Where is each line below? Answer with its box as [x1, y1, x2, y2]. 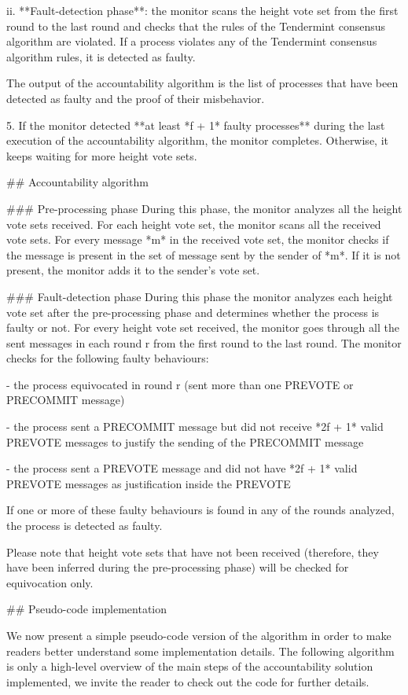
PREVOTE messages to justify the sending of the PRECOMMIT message [6, 433, 364, 450]
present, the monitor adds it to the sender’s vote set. [6, 262, 260, 278]
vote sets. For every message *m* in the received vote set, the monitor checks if [6, 231, 389, 248]
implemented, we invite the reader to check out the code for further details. [6, 673, 369, 689]
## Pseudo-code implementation [6, 601, 167, 617]
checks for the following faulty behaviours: [6, 350, 209, 366]
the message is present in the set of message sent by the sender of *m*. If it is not [6, 246, 401, 263]
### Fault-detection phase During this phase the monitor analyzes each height [6, 288, 393, 304]
